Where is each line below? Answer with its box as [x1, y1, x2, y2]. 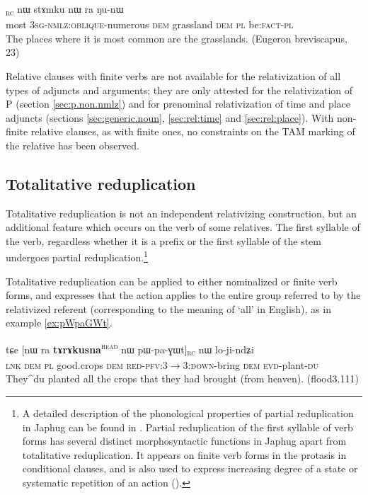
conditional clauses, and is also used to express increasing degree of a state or [22, 461, 358, 476]
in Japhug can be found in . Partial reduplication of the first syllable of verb [22, 419, 353, 434]
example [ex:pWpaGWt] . [6, 315, 113, 330]
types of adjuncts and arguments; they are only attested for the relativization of [6, 82, 353, 97]
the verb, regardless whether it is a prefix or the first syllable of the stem [6, 233, 321, 248]
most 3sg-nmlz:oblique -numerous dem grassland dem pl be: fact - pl [6, 17, 294, 32]
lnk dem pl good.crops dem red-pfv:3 [6, 357, 168, 372]
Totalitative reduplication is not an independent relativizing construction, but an [6, 205, 357, 220]
